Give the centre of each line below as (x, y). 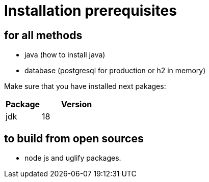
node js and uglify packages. (73, 158)
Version (77, 104)
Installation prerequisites (90, 11)
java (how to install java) (65, 55)
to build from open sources (74, 138)
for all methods (43, 35)
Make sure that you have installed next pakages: (85, 86)
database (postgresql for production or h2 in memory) (115, 71)
